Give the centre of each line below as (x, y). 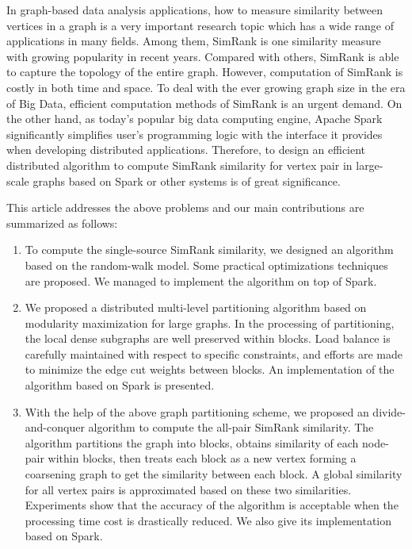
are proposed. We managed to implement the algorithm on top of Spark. (201, 280)
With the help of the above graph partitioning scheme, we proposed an (197, 411)
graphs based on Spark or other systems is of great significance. (187, 180)
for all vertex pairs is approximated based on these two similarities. (188, 489)
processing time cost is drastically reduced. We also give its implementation (208, 520)
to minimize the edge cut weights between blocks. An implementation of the (210, 369)
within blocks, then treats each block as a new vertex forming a (202, 458)
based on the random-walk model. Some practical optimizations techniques (206, 265)
